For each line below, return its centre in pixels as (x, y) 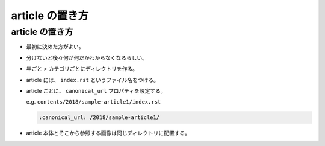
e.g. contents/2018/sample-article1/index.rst (94, 102)
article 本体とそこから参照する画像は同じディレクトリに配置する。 (108, 133)
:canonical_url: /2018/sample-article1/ (99, 118)
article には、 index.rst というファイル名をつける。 (93, 80)
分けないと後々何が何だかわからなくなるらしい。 (87, 57)
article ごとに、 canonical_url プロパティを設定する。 (96, 90)
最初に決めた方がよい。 (55, 47)
